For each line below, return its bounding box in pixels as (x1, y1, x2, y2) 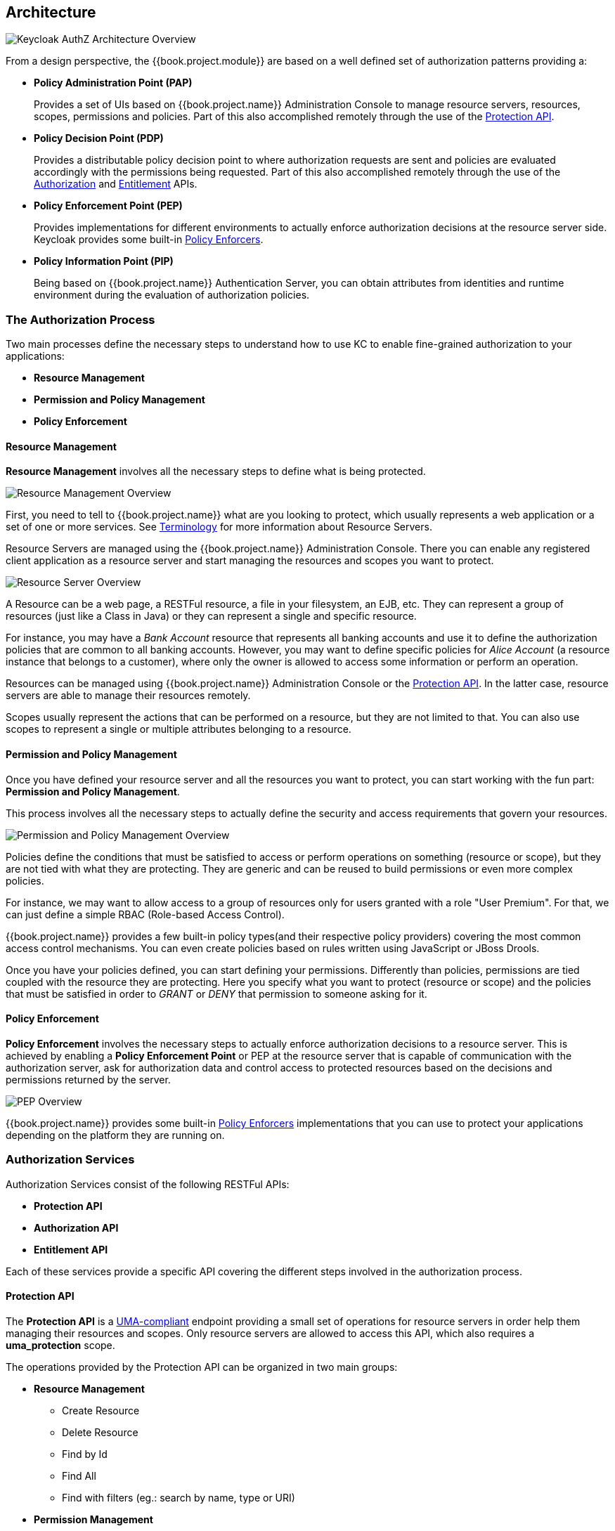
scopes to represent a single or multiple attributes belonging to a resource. (6, 723, 351, 736)
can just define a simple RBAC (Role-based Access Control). (6, 908, 285, 920)
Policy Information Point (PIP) (34, 255, 174, 268)
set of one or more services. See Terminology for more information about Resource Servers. (6, 521, 432, 533)
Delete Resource (62, 1426, 138, 1438)
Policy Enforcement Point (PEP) (34, 200, 183, 212)
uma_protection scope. (6, 1338, 115, 1351)
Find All (62, 1469, 96, 1482)
